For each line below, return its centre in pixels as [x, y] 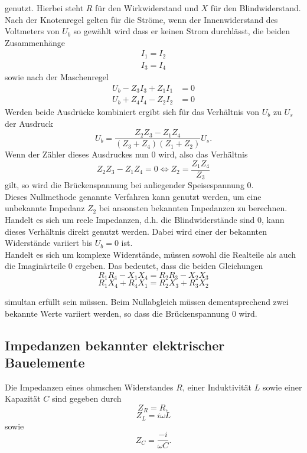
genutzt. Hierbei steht [44, 8]
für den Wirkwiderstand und [147, 8]
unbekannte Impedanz [45, 208]
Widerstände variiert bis [49, 243]
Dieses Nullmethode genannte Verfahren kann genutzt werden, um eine [133, 196]
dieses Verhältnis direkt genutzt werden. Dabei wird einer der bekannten [136, 231]
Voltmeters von [32, 31]
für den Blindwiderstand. [256, 8]
